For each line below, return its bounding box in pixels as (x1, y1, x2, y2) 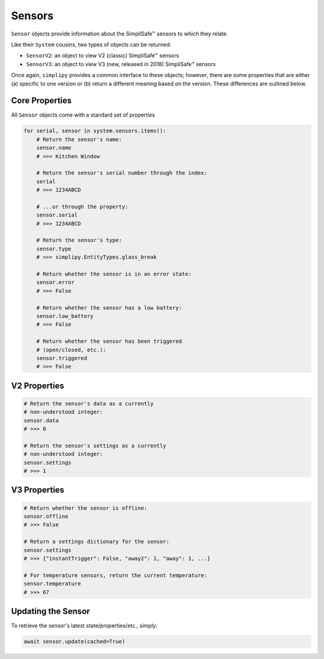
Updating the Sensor (11, 606, 90, 616)
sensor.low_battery (36, 313, 94, 319)
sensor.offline (23, 513, 68, 520)
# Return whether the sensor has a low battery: (36, 304, 182, 311)
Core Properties (11, 96, 72, 106)
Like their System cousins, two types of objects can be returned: (11, 41, 172, 48)
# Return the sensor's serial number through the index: (36, 170, 208, 177)
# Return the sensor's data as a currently (23, 400, 154, 407)
